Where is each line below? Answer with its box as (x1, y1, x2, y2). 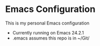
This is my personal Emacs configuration (5, 20, 89, 26)
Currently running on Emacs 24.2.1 (12, 29, 84, 35)
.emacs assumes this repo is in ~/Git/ (12, 35, 89, 41)
